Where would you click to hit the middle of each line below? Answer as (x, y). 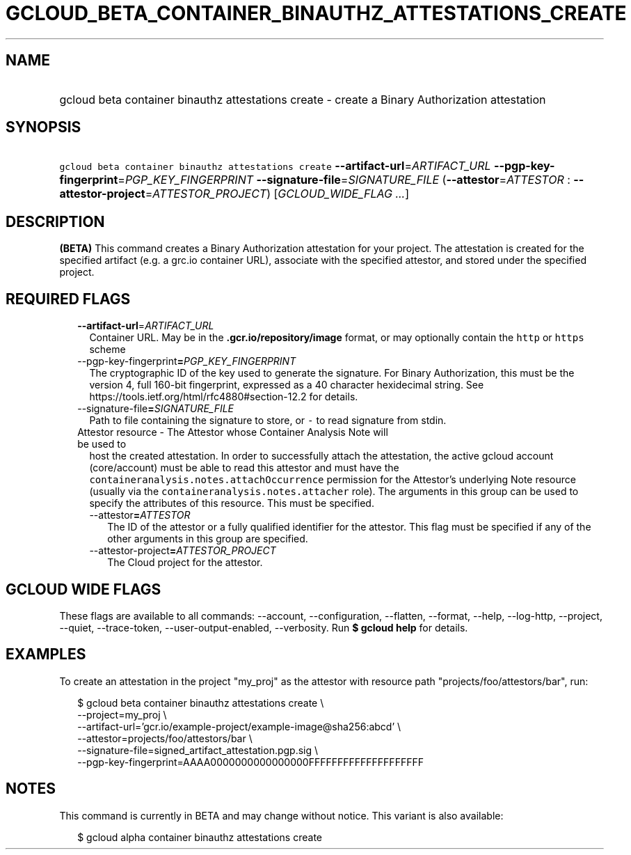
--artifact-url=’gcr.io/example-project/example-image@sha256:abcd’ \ (239, 726)
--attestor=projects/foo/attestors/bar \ (165, 738)
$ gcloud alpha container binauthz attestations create (200, 837)
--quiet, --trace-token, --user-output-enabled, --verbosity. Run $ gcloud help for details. (264, 627)
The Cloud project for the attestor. (185, 563)
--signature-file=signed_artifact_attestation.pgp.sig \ (198, 750)
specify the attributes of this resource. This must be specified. (232, 503)
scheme (107, 350)
